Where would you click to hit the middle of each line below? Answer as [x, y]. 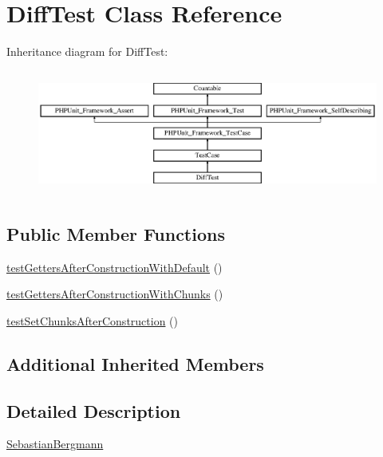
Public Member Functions [116, 233]
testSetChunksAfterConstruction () [93, 320]
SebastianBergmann [55, 444]
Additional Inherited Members [135, 363]
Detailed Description [94, 410]
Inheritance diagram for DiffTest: [87, 51]
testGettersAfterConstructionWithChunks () [115, 294]
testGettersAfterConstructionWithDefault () [115, 267]
